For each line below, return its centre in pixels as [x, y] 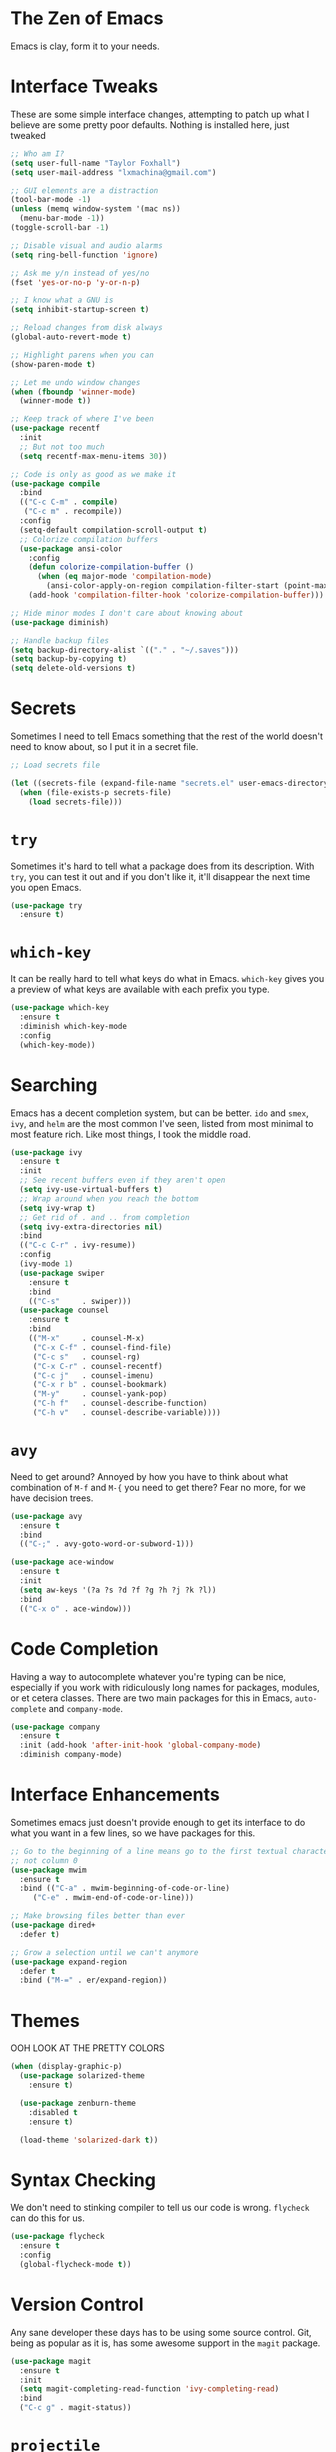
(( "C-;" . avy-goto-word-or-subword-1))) [107, 1544]
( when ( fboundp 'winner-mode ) [73, 392]
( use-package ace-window [62, 1562]
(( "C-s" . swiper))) [80, 1301]
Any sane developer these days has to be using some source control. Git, [161, 2332]
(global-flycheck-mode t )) [75, 2264]
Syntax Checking [83, 2179]
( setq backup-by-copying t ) [69, 659]
